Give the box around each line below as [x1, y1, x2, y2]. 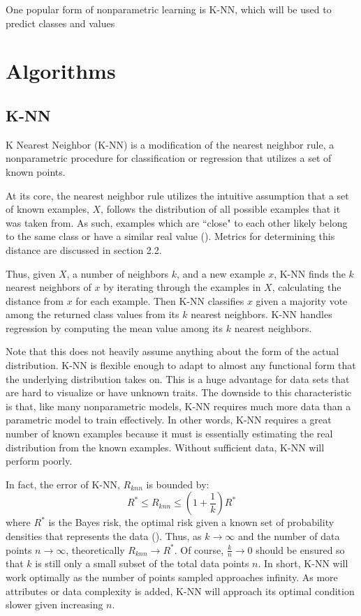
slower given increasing [6, 597, 103, 612]
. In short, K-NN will [258, 556, 348, 571]
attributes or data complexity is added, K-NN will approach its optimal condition [6, 583, 355, 598]
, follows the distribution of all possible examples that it [101, 202, 341, 216]
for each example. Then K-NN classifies [75, 293, 244, 308]
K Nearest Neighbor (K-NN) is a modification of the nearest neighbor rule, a [6, 137, 334, 151]
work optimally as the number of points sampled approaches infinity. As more [6, 570, 338, 585]
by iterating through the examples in [103, 280, 261, 294]
